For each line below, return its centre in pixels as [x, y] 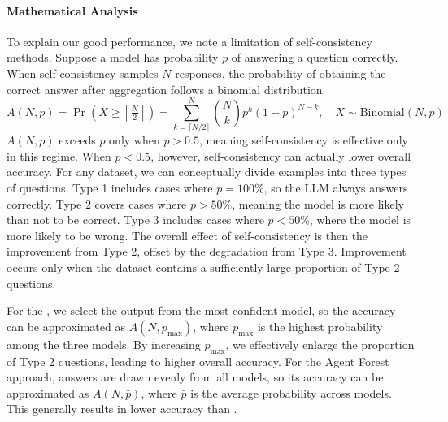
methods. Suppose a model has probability [113, 57]
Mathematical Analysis [72, 10]
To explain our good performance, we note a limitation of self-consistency [189, 41]
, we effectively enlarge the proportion [320, 344]
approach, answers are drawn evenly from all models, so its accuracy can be [195, 377]
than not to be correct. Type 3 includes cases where [135, 220]
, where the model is [360, 220]
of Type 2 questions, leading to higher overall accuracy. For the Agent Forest [198, 361]
